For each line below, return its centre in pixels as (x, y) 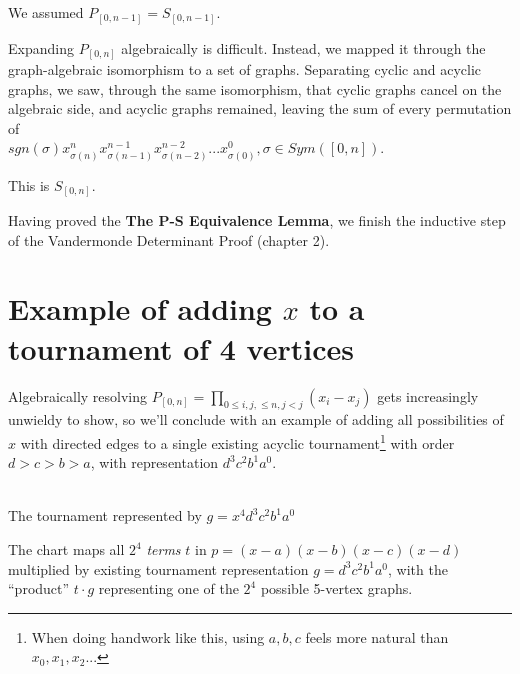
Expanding (41, 47)
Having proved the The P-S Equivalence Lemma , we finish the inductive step (257, 220)
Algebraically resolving (78, 395)
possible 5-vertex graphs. (336, 588)
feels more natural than (377, 636)
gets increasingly (428, 395)
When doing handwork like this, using (148, 636)
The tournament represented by (105, 515)
